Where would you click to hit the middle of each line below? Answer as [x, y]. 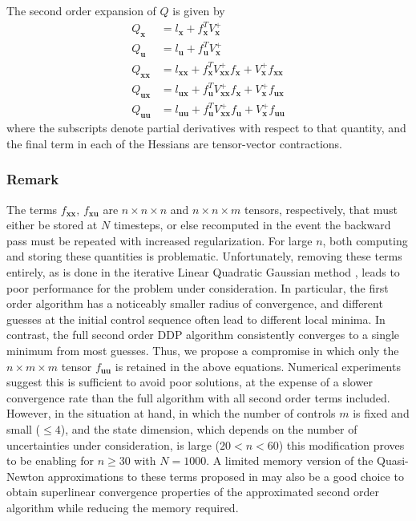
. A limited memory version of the [290, 460]
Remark [33, 179]
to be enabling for [50, 460]
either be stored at [52, 225]
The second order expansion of [81, 10]
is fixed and [381, 413]
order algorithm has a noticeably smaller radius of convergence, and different [195, 303]
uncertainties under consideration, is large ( [113, 444]
